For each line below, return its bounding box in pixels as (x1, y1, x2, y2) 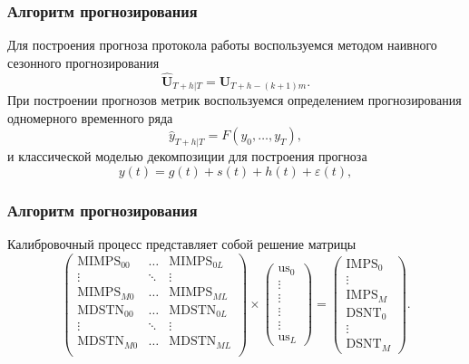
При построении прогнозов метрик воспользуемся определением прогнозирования (7, 91, 462, 110)
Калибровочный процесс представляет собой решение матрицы (7, 235, 357, 253)
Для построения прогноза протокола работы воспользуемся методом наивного (7, 35, 437, 54)
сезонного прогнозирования (7, 53, 160, 72)
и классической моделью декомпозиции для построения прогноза (7, 147, 367, 166)
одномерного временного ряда (7, 108, 173, 127)
